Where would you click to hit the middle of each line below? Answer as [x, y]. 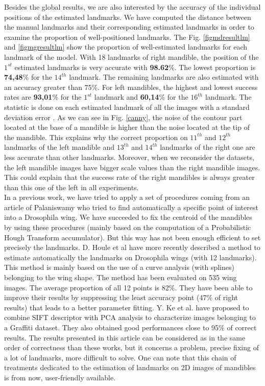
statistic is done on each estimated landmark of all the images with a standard [127, 107]
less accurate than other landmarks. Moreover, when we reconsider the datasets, [129, 157]
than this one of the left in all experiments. [71, 187]
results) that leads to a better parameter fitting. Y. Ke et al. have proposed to [127, 307]
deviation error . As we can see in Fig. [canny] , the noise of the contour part [123, 117]
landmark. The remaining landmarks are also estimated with [164, 77]
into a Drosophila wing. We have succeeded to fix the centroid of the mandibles [128, 217]
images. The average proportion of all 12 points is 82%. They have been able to [128, 287]
